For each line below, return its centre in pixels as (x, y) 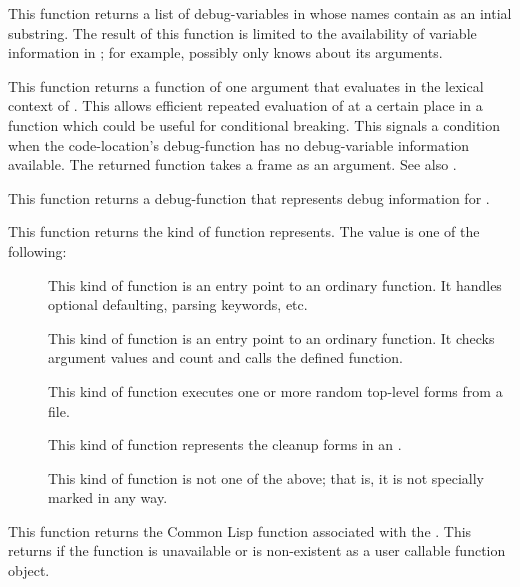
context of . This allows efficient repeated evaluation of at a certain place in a (245, 105)
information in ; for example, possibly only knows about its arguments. (225, 52)
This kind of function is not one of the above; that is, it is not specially (266, 477)
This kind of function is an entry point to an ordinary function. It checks (271, 337)
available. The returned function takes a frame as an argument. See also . (232, 164)
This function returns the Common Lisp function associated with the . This (240, 530)
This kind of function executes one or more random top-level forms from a (275, 390)
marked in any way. (108, 497)
